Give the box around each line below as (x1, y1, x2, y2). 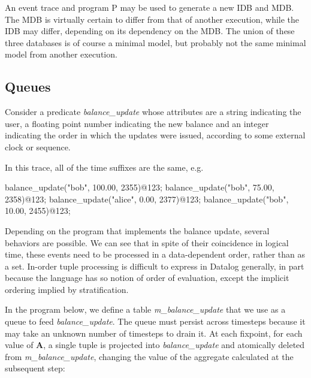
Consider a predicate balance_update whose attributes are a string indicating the (5, 105, 301, 118)
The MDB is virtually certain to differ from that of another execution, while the (5, 13, 300, 25)
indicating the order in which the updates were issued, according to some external (5, 129, 306, 141)
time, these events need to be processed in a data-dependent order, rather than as (5, 248, 306, 261)
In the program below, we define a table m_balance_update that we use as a (5, 303, 286, 316)
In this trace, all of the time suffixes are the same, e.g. (5, 161, 204, 173)
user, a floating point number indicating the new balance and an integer (5, 117, 269, 129)
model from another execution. (5, 48, 117, 61)
